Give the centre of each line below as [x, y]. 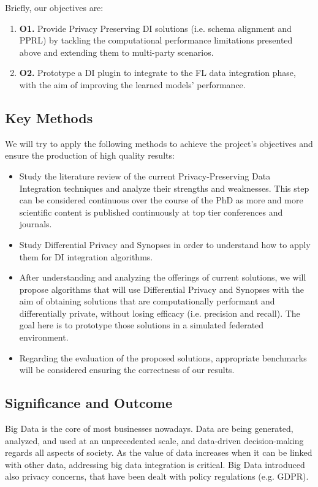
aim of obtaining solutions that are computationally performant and [147, 301]
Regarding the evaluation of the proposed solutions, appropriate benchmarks [163, 357]
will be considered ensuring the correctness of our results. [127, 370]
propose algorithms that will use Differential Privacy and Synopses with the [161, 289]
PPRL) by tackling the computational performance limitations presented [156, 40]
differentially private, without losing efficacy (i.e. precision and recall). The [160, 313]
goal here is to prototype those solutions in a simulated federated [142, 325]
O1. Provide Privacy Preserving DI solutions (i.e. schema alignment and [155, 28]
